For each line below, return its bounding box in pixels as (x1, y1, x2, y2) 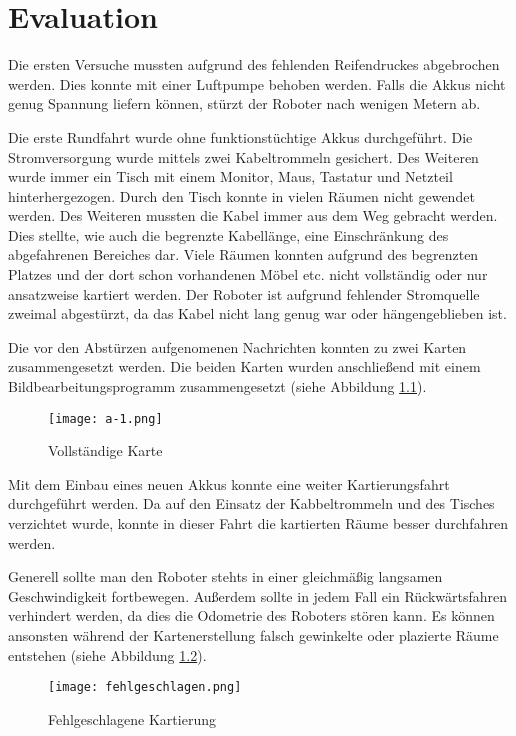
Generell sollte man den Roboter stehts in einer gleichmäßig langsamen (8, 566, 443, 587)
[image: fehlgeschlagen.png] (48, 680, 242, 695)
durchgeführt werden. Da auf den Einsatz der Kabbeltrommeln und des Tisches (8, 493, 495, 514)
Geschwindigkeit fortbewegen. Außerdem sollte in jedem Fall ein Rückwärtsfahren (8, 585, 508, 606)
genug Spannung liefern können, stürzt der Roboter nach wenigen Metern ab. (8, 93, 481, 114)
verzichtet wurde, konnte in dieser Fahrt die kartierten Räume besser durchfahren (8, 513, 508, 534)
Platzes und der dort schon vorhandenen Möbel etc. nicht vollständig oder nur (8, 264, 488, 285)
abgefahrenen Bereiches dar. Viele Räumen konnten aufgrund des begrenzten (8, 244, 479, 265)
